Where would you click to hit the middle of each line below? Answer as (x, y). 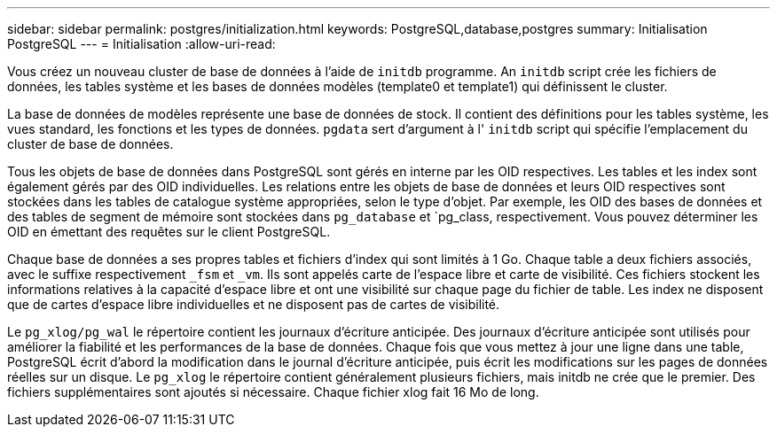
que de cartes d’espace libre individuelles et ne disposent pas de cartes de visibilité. (254, 304)
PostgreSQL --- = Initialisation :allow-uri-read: (141, 44)
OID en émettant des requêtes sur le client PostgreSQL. (169, 232)
